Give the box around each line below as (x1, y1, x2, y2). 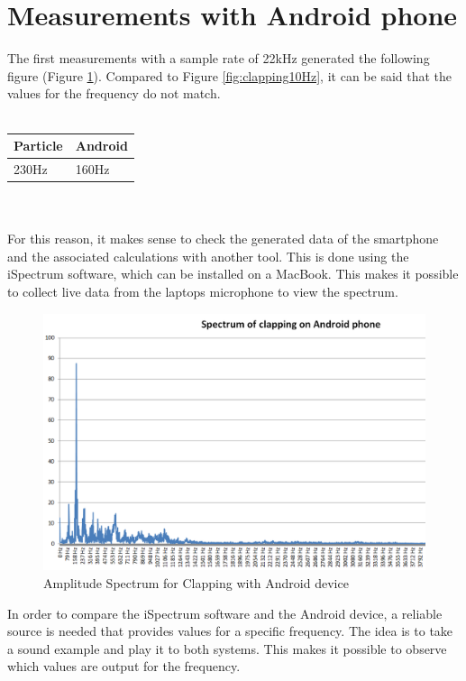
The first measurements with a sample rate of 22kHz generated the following (7, 49, 430, 68)
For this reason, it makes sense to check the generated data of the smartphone (7, 229, 439, 248)
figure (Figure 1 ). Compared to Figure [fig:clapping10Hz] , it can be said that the (7, 66, 452, 85)
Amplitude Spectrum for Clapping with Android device (43, 573, 349, 592)
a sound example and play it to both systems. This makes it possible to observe (7, 639, 447, 658)
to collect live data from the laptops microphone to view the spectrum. (7, 281, 398, 300)
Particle (14, 136, 63, 154)
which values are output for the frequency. (7, 657, 241, 676)
